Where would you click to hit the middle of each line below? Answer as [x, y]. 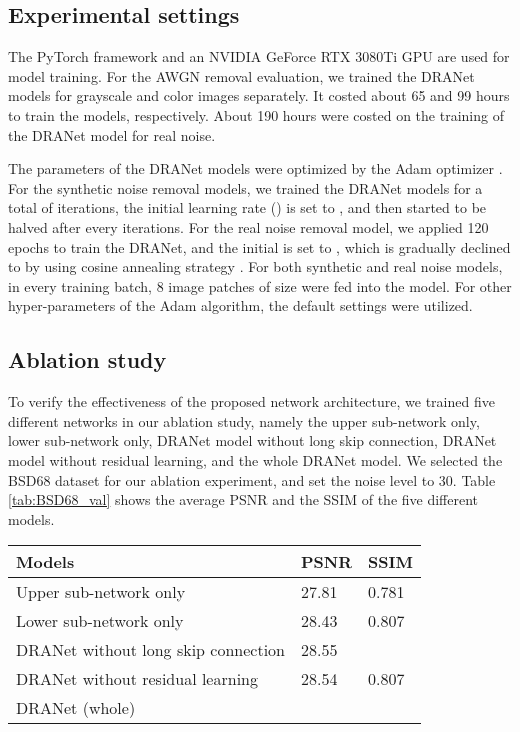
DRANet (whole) [76, 708]
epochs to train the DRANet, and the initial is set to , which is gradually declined [259, 246]
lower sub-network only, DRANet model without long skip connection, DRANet [252, 440]
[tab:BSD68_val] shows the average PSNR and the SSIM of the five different [243, 499]
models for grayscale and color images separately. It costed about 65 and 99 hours [259, 95]
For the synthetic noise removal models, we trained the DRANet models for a [245, 187]
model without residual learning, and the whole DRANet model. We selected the [255, 459]
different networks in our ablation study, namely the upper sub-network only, [244, 420]
